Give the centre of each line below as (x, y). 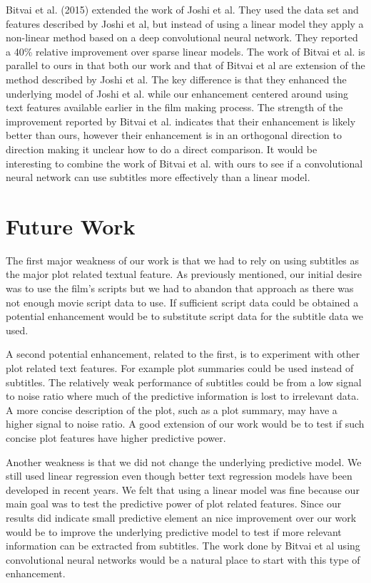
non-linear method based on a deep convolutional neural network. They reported (182, 37)
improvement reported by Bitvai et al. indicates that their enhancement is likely (181, 121)
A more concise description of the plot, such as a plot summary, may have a (172, 409)
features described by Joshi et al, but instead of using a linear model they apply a (185, 23)
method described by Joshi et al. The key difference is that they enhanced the (176, 79)
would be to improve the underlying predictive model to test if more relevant (174, 531)
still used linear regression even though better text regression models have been (179, 476)
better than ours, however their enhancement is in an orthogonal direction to (174, 135)
